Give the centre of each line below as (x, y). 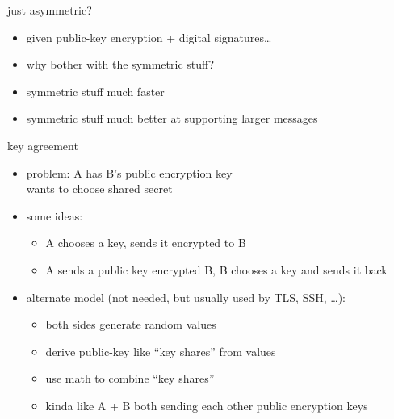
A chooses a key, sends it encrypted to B (146, 243)
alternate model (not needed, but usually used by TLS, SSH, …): (186, 297)
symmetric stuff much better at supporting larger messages (172, 118)
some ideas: (54, 215)
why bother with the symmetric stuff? (120, 64)
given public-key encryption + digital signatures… (149, 37)
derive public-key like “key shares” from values (161, 351)
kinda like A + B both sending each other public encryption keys (207, 405)
